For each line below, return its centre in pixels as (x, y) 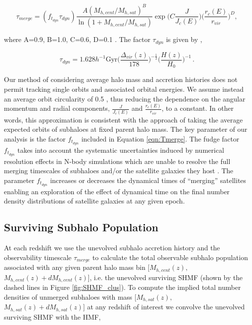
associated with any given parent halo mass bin (75, 267)
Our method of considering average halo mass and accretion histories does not (121, 79)
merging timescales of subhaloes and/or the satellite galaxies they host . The (119, 171)
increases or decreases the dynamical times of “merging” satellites (148, 180)
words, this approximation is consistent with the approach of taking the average (123, 119)
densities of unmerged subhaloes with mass (68, 296)
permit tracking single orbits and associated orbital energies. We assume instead (124, 89)
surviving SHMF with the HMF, (52, 316)
